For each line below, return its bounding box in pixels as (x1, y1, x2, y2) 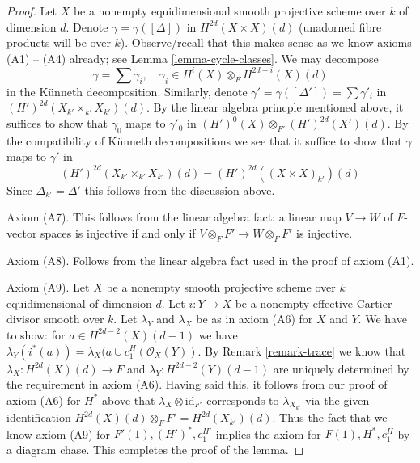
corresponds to (206, 391, 279, 408)
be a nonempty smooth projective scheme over (106, 279, 336, 296)
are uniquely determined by (273, 360, 409, 377)
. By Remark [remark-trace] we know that (197, 342, 406, 359)
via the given (305, 391, 370, 408)
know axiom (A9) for (6, 425, 110, 442)
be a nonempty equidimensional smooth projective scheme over (73, 2, 386, 19)
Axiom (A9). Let (6, 279, 90, 296)
